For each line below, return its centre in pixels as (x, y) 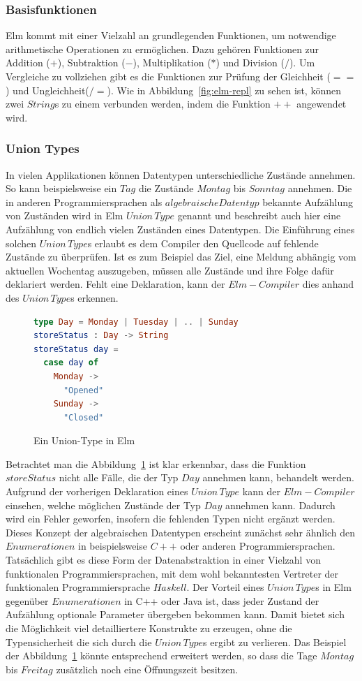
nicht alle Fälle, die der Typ (119, 477)
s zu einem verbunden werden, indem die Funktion (163, 104)
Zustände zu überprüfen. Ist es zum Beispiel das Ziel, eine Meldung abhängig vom (181, 257)
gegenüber (27, 600)
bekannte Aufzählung (308, 202)
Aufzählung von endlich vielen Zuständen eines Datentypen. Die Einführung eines (180, 229)
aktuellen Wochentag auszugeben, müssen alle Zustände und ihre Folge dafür (170, 270)
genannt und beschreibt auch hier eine (259, 215)
